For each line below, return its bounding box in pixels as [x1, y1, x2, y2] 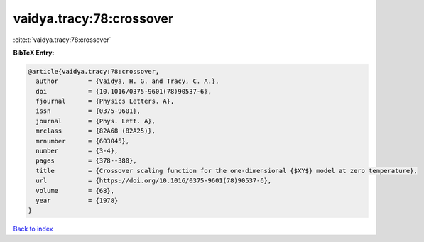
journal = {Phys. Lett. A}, [36, 117, 156, 125]
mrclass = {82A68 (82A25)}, [36, 127, 156, 135]
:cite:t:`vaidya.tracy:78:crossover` [13, 35, 112, 44]
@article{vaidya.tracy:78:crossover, [28, 67, 160, 75]
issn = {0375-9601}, [36, 107, 141, 115]
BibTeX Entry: [13, 48, 55, 57]
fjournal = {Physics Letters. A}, [36, 97, 175, 106]
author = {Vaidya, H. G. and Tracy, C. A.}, [36, 77, 219, 85]
